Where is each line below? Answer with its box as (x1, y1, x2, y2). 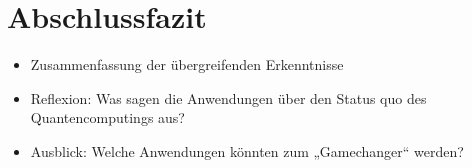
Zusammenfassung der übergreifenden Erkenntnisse (30, 54, 344, 75)
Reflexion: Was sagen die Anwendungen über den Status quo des (30, 87, 427, 108)
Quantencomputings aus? (30, 107, 185, 128)
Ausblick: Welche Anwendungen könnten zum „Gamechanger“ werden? (30, 140, 464, 161)
